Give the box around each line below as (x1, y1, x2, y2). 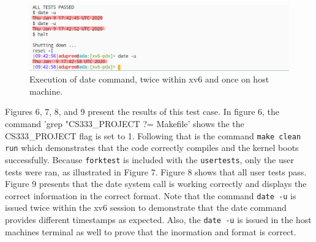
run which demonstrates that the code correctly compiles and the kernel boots (5, 141, 299, 154)
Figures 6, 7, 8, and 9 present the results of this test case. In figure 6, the (5, 105, 280, 118)
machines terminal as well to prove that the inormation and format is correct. (5, 225, 296, 238)
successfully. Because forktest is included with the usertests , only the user (5, 153, 295, 166)
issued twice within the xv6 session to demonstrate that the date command (5, 201, 287, 214)
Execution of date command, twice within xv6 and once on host (29, 73, 269, 86)
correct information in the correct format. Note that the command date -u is (5, 189, 296, 202)
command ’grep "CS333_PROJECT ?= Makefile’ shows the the (5, 117, 244, 130)
